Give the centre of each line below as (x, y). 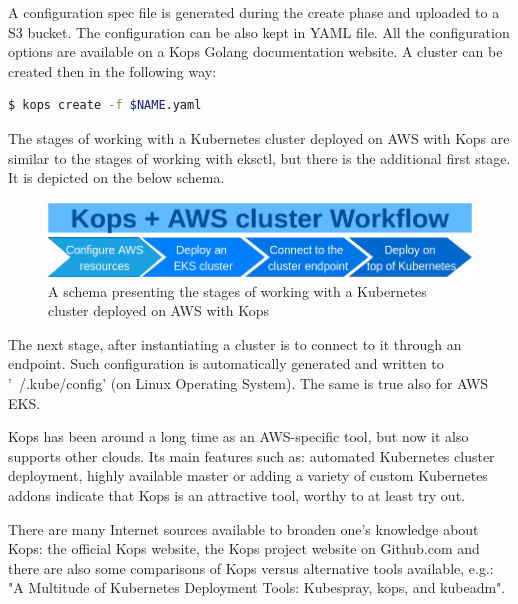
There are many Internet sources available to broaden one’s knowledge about (243, 528)
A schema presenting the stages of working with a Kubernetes (237, 290)
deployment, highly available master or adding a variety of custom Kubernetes (248, 475)
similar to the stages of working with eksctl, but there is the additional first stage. (259, 157)
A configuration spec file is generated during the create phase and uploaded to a (254, 12)
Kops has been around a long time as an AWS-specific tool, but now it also (238, 436)
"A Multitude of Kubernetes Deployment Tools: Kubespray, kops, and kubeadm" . (257, 587)
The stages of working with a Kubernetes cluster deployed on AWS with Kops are (259, 137)
